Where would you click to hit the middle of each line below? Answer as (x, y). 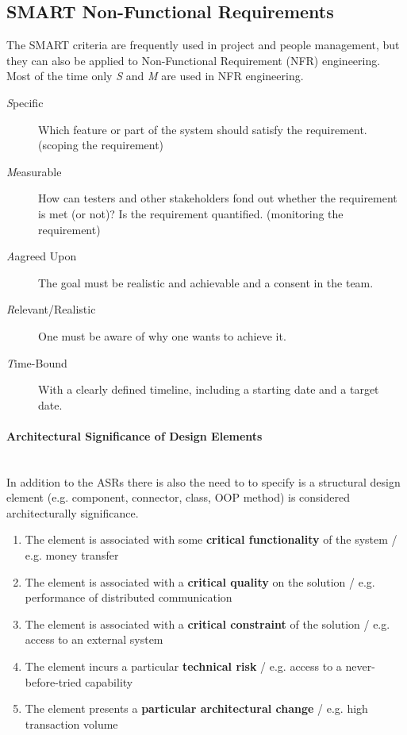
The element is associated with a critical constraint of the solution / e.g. (207, 623)
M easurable (34, 171)
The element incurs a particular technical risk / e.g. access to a (183, 666)
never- (360, 666)
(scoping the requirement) (101, 145)
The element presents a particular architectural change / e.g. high (196, 708)
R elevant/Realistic (51, 309)
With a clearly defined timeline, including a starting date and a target (209, 389)
